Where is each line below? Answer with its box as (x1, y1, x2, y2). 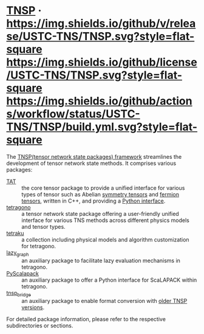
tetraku (6, 229, 24, 237)
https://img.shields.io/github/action (6, 94, 192, 108)
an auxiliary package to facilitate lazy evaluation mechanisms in (21, 257, 181, 264)
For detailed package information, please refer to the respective (6, 315, 166, 322)
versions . (21, 304, 44, 311)
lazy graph (6, 249, 29, 257)
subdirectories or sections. (6, 322, 73, 329)
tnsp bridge (6, 289, 32, 298)
